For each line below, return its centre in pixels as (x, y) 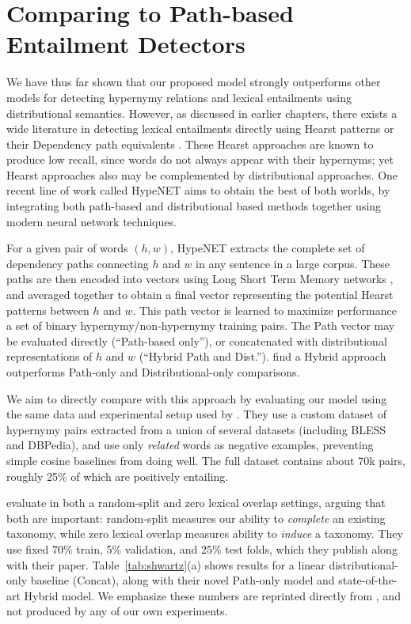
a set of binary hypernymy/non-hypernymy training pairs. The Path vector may (201, 325)
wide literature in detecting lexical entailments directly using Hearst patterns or (200, 129)
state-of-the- (368, 580)
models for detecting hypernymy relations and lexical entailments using (179, 97)
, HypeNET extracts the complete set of (268, 248)
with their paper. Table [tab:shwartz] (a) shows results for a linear (166, 564)
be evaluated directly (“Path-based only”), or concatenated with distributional (197, 340)
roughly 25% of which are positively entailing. (118, 476)
